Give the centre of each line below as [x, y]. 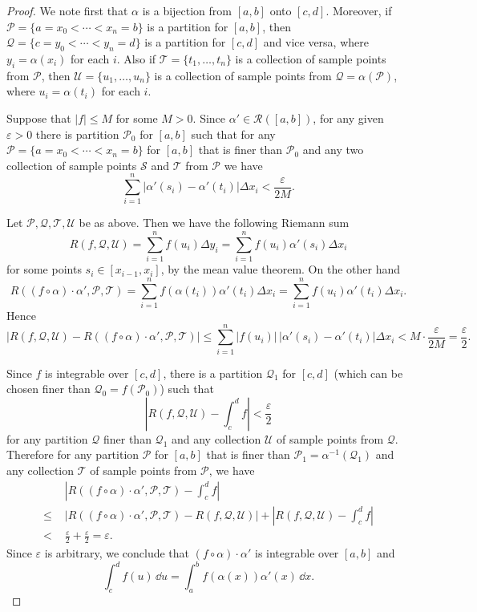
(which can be [368, 373]
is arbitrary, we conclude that [117, 553]
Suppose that [39, 118]
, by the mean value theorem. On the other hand [281, 269]
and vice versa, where [316, 42]
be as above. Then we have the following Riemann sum [214, 223]
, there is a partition [213, 373]
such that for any [233, 134]
